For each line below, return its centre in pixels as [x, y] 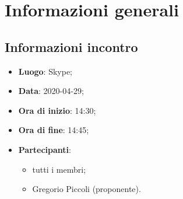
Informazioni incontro [71, 46]
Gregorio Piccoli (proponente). [87, 189]
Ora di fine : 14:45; [54, 130]
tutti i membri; [59, 169]
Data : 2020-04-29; [51, 91]
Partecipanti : [45, 149]
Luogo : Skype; [45, 71]
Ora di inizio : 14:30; [57, 110]
